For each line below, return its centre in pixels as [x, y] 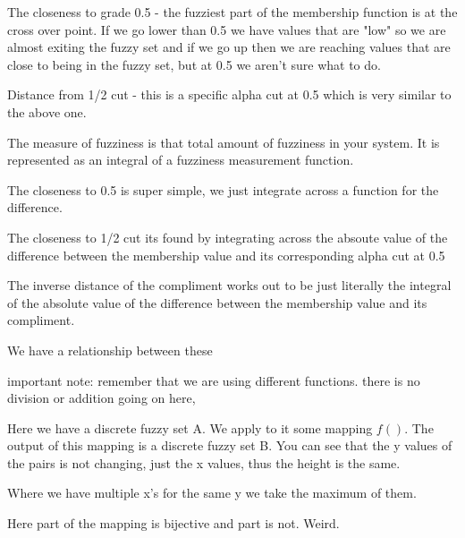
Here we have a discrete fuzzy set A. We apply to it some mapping [190, 427]
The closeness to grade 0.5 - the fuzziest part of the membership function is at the [232, 12]
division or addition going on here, [101, 398]
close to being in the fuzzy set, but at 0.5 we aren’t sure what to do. [194, 64]
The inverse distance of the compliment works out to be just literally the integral [229, 285]
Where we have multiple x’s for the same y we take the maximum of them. [212, 493]
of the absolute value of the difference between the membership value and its [217, 302]
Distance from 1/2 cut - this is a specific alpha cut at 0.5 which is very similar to [229, 94]
